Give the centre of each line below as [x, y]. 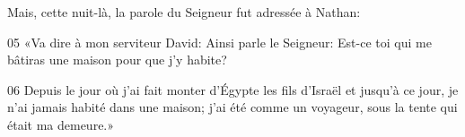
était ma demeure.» [61, 124]
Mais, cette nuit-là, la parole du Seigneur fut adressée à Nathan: [184, 12]
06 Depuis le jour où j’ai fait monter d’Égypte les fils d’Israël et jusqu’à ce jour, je [233, 89]
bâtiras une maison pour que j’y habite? [117, 60]
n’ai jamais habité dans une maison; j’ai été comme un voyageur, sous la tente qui [232, 107]
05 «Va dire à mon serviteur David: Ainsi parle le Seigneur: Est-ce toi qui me [219, 42]
